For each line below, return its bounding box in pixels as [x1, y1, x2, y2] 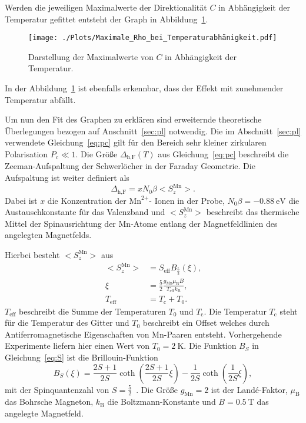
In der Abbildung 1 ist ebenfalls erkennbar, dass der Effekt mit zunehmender [5, 82, 284, 94]
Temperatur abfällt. [5, 93, 76, 105]
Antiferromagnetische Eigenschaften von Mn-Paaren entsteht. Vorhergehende [5, 328, 282, 340]
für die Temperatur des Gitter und [5, 316, 129, 329]
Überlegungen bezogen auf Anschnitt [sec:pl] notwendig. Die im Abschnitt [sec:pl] [5, 124, 301, 137]
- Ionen [149, 197, 175, 206]
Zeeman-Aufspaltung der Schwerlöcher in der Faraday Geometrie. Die [5, 160, 255, 172]
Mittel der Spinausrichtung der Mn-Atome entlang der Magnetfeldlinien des [5, 217, 278, 229]
